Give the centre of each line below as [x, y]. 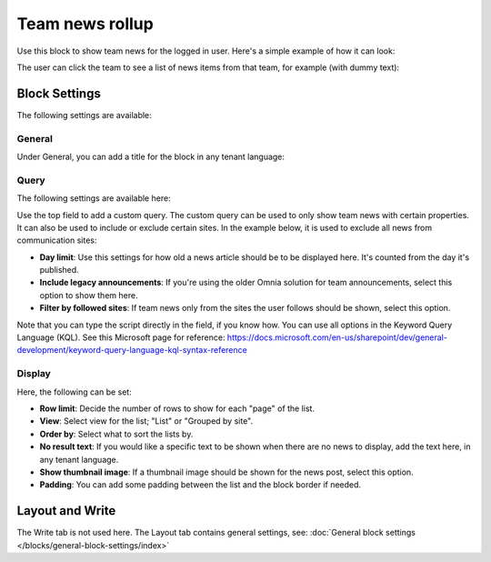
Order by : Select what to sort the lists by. [116, 434]
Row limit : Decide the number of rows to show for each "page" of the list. [177, 408]
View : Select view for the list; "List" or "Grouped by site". [146, 421]
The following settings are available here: [94, 198]
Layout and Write [66, 511]
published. [59, 270]
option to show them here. [89, 295]
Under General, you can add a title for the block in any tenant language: [151, 156]
